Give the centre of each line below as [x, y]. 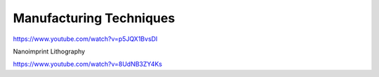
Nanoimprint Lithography [49, 51]
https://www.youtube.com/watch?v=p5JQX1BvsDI [85, 39]
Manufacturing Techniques [94, 18]
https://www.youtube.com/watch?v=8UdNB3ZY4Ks [88, 64]
